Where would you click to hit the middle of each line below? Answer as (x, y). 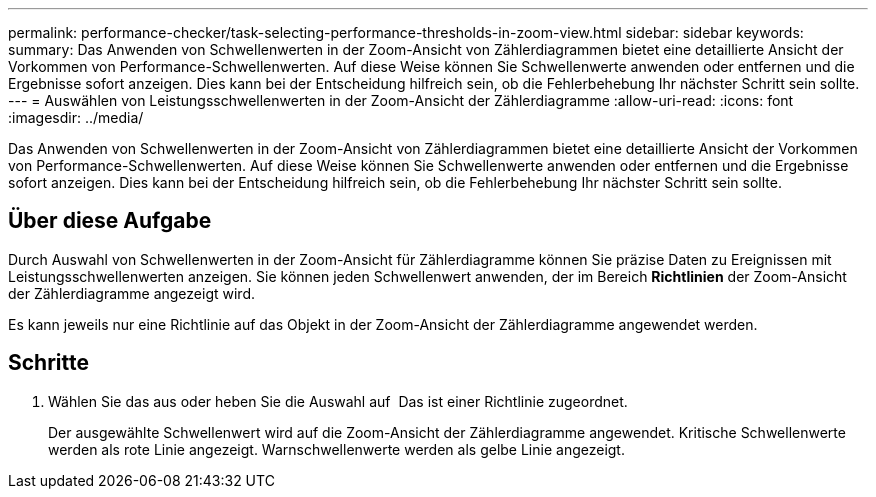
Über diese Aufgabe (110, 221)
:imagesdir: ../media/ (76, 117)
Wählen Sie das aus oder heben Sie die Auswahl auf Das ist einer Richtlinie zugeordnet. (338, 401)
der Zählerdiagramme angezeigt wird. (131, 293)
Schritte (48, 363)
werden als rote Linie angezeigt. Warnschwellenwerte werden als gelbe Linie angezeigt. (336, 449)
